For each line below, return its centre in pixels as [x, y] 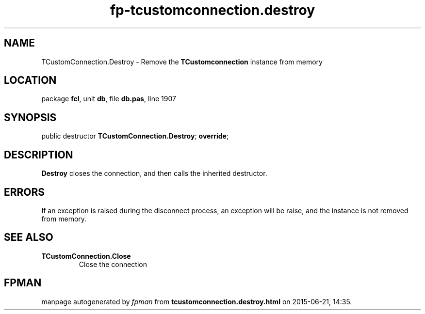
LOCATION [30, 80]
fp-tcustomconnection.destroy [212, 10]
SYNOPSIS [30, 117]
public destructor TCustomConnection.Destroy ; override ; [135, 136]
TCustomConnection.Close [86, 256]
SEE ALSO [29, 237]
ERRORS [25, 192]
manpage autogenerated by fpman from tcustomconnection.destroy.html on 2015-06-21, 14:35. [197, 301]
